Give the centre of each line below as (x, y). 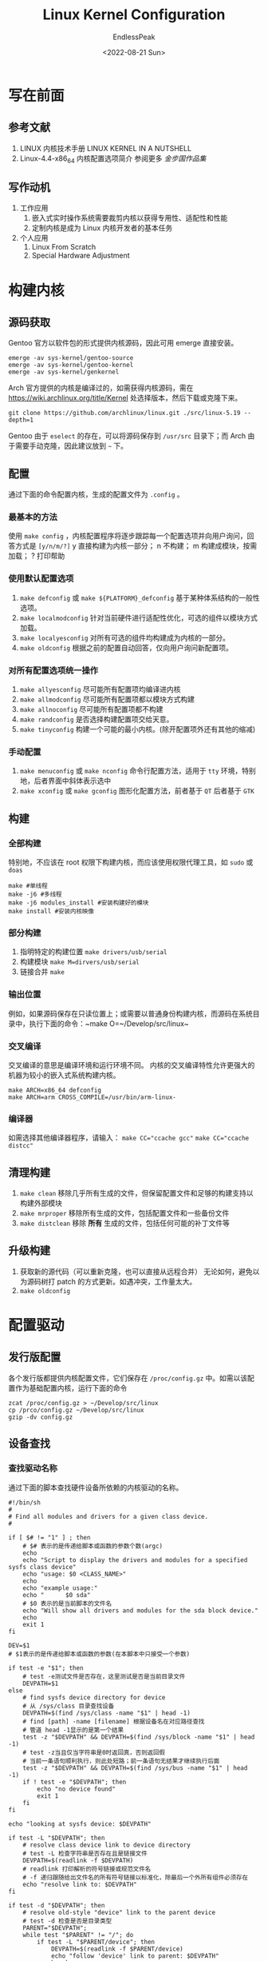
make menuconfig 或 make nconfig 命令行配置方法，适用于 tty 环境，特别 (138, 771)
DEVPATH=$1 (41, 1683)
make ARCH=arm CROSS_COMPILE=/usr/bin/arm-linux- (93, 1097)
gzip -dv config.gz (41, 1417)
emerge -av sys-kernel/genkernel (64, 372)
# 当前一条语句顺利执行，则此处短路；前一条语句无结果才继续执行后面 (121, 1761)
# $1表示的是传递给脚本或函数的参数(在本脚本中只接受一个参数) (99, 1654)
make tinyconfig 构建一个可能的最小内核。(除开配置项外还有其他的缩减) (138, 729)
